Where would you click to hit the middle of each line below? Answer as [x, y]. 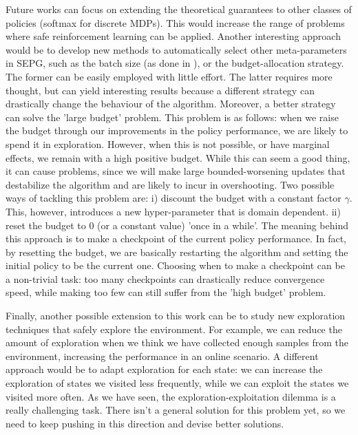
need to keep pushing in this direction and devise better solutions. [145, 423]
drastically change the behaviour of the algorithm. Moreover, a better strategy [171, 104]
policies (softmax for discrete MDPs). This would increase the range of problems [175, 22]
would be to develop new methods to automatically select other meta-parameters [176, 49]
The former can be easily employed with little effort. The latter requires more [169, 76]
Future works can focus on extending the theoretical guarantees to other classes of [179, 9]
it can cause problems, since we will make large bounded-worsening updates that [176, 171]
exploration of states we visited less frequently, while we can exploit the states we [177, 383]
